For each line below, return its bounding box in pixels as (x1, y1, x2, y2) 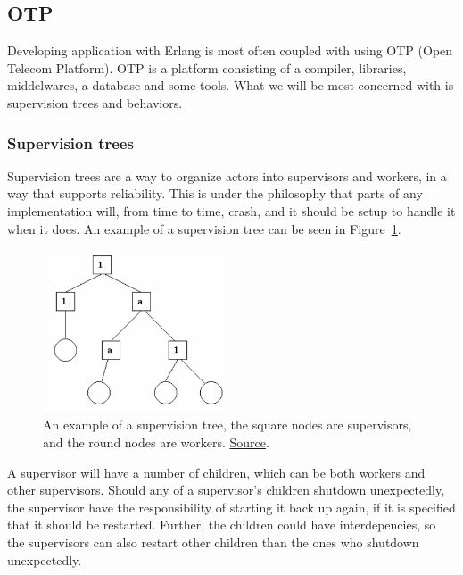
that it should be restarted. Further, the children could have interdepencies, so (7, 515, 436, 534)
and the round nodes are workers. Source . (43, 433, 269, 452)
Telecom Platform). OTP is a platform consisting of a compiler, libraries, (7, 58, 407, 77)
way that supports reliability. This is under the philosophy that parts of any (7, 184, 423, 203)
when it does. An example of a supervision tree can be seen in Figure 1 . (7, 219, 401, 237)
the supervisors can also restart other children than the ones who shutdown (7, 533, 419, 552)
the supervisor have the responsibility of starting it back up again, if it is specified (7, 497, 456, 516)
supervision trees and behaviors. (7, 93, 183, 112)
